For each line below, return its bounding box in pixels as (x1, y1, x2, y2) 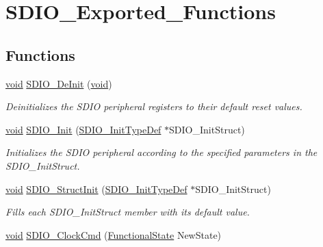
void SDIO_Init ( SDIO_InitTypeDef (5, 122, 161, 136)
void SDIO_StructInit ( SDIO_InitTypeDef (5, 181, 188, 196)
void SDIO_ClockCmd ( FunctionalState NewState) (5, 227, 222, 242)
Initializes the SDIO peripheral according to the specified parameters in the (5, 145, 318, 159)
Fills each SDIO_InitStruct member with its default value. (5, 205, 250, 219)
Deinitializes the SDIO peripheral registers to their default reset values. (5, 99, 302, 114)
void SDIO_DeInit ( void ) (5, 76, 112, 90)
